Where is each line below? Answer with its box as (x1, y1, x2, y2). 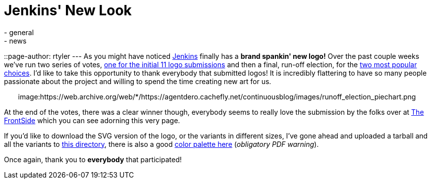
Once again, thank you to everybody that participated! (4, 155, 182, 164)
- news (4, 36, 27, 45)
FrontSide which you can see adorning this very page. (4, 116, 180, 125)
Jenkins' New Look (4, 2, 132, 19)
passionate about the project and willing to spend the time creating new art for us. (4, 77, 271, 86)
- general (4, 28, 34, 37)
